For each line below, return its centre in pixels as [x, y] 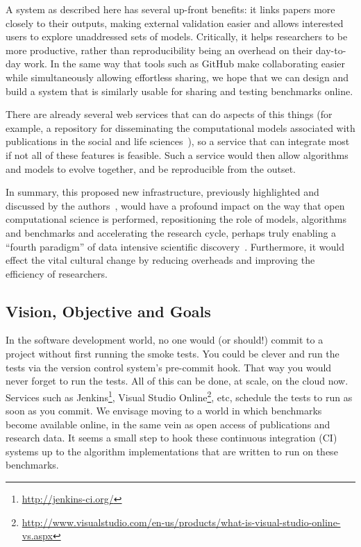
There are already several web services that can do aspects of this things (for [169, 114]
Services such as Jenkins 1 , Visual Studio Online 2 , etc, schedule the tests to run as [179, 396]
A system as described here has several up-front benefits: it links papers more [170, 9]
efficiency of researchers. [57, 273]
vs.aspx [37, 536]
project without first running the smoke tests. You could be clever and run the [173, 354]
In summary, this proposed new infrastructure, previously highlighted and [162, 192]
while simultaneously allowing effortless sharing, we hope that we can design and [177, 77]
